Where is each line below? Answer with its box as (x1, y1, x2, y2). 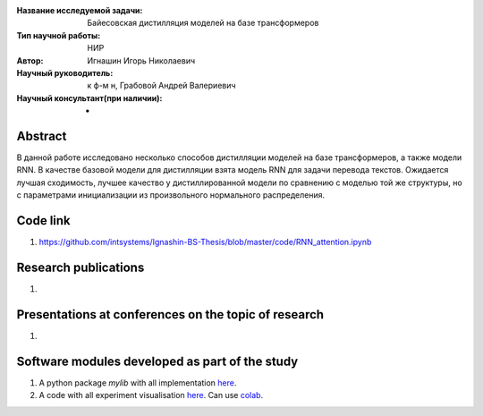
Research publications (16, 259, 145, 275)
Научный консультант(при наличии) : (16, 92, 163, 103)
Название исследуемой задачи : (16, 5, 143, 15)
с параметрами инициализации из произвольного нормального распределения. (16, 190, 326, 200)
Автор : (16, 55, 44, 66)
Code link (16, 213, 71, 228)
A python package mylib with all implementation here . (38, 377, 237, 388)
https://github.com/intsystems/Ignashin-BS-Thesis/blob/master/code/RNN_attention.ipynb (38, 237, 372, 248)
